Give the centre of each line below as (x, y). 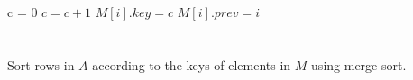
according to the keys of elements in (192, 64)
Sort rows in (41, 64)
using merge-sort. (359, 64)
